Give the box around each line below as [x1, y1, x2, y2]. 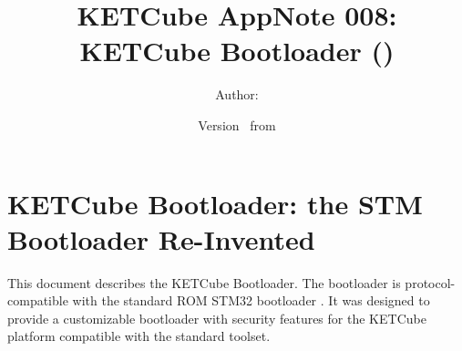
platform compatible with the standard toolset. [7, 326, 271, 346]
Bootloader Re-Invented [7, 220, 315, 257]
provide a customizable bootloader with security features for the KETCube [7, 308, 426, 327]
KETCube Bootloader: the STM [7, 184, 423, 222]
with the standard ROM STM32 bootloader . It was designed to [72, 291, 430, 310]
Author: [215, 85, 259, 104]
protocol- [405, 273, 456, 292]
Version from [198, 115, 276, 134]
